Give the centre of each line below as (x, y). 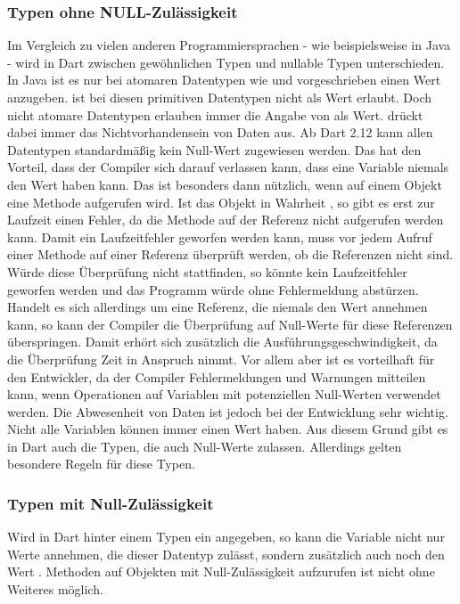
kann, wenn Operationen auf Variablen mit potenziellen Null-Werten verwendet (224, 394)
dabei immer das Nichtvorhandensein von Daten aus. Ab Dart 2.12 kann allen (220, 132)
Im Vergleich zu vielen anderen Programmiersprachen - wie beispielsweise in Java (229, 45)
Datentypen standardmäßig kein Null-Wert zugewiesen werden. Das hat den (214, 149)
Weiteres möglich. (55, 589)
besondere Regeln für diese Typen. (101, 464)
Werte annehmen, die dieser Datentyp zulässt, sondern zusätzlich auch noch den (226, 554)
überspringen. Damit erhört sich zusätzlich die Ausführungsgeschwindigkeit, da (222, 342)
